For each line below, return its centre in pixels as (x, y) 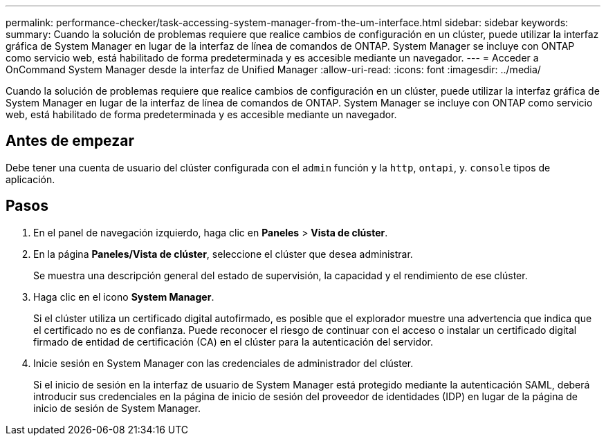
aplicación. (30, 179)
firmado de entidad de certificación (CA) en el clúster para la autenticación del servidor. (233, 341)
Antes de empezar (70, 141)
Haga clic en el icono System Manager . (124, 297)
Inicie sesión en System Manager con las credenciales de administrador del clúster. (223, 363)
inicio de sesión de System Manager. (117, 408)
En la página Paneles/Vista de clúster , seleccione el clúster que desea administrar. (223, 254)
